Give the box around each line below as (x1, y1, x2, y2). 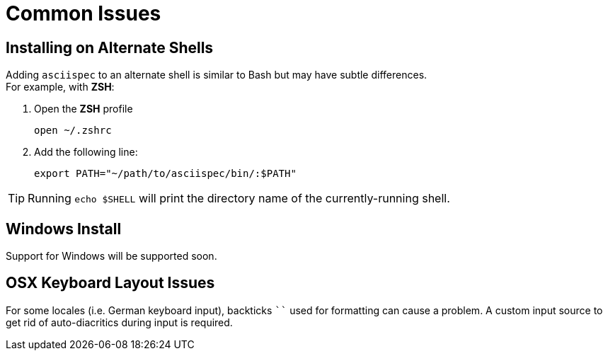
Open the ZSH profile (34, 103, 133, 115)
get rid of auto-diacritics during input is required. (6, 316, 233, 328)
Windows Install (6, 219, 122, 238)
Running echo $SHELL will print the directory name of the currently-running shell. (28, 191, 450, 206)
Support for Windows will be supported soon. (6, 250, 217, 263)
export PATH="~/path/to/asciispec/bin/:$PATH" (34, 168, 297, 180)
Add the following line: (34, 146, 138, 159)
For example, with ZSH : (6, 81, 115, 93)
